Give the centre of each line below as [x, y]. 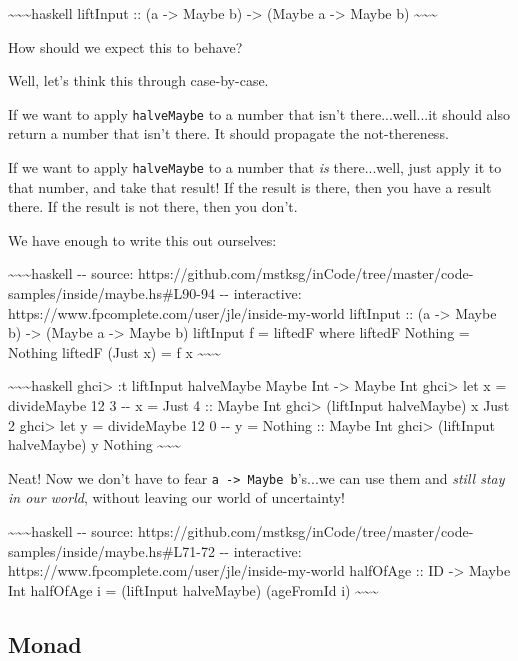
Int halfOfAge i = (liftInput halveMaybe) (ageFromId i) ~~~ [193, 589]
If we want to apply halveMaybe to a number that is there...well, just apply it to [255, 167]
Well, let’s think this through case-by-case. [138, 80]
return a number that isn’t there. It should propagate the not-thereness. [228, 133]
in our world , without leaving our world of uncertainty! [176, 497]
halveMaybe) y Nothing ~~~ [94, 444]
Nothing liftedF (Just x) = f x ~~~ [114, 351]
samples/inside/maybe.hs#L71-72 [111, 550]
